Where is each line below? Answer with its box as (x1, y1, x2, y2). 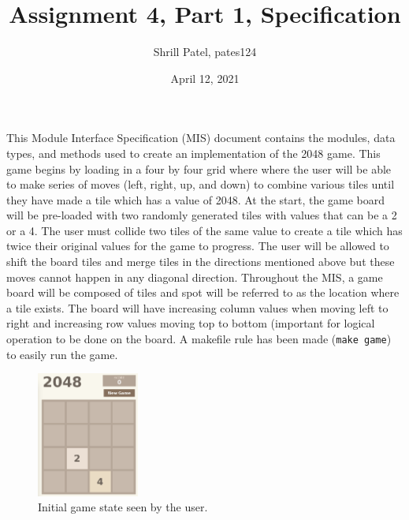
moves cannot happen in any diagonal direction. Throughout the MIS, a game (6, 268, 383, 285)
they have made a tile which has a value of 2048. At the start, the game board (6, 191, 385, 208)
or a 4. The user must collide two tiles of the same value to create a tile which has (6, 222, 403, 238)
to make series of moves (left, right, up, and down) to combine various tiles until (6, 176, 395, 193)
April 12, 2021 (170, 69, 240, 86)
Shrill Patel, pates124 (153, 43, 257, 60)
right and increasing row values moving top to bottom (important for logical (6, 315, 375, 331)
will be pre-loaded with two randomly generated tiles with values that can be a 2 (6, 207, 397, 223)
